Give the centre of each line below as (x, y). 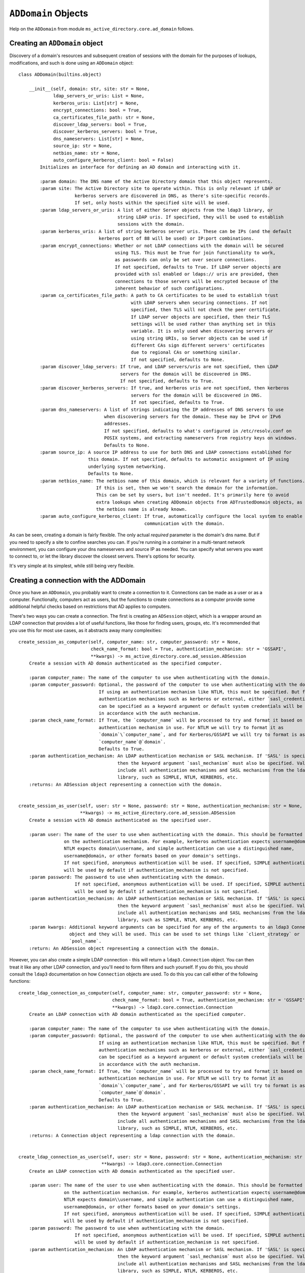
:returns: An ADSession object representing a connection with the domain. (125, 784)
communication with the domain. (185, 523)
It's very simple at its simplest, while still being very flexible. (72, 566)
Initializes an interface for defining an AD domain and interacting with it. (140, 167)
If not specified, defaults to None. (178, 359)
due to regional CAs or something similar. (186, 352)
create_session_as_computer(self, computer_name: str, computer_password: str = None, (130, 642)
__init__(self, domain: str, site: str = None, (89, 89)
